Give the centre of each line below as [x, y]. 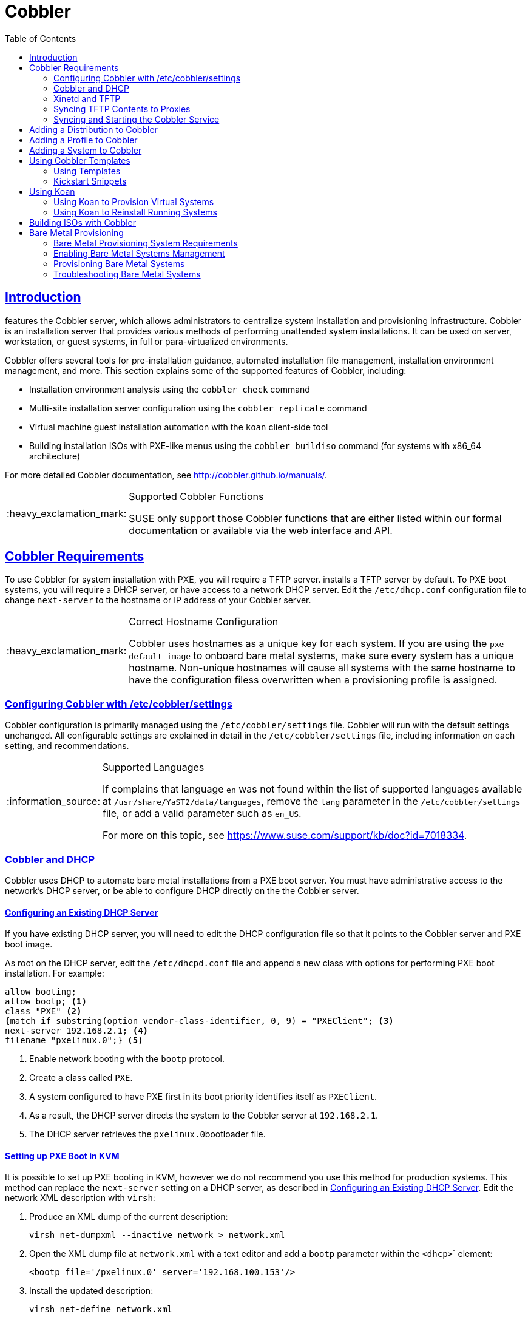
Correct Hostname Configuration [204, 622]
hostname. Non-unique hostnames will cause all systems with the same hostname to [322, 668]
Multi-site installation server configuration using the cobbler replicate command [198, 408]
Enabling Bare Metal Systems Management [139, 253]
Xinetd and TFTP [87, 98]
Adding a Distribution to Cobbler [93, 129]
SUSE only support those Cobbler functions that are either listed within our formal [315, 518]
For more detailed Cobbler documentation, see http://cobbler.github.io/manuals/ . [166, 475]
